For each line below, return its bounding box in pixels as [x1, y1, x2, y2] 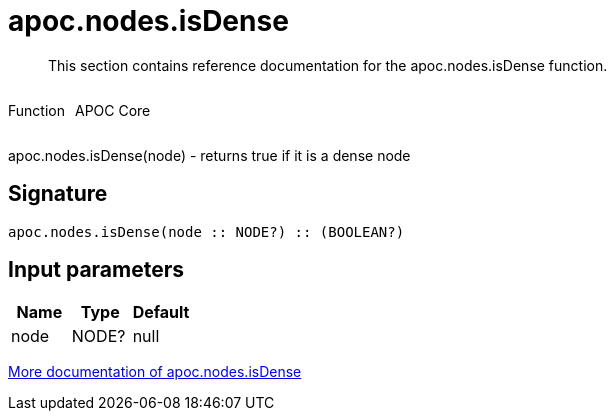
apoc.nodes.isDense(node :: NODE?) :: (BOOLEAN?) [8, 223, 405, 240]
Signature [8, 181, 108, 207]
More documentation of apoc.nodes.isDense [8, 363, 302, 381]
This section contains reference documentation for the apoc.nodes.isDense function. [48, 56, 608, 74]
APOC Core [74, 101, 151, 119]
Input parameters [8, 257, 185, 283]
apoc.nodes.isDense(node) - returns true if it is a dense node [8, 146, 411, 164]
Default [132, 302, 190, 323]
